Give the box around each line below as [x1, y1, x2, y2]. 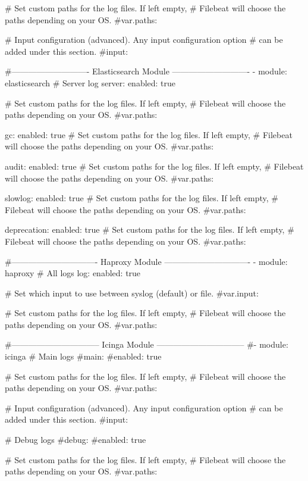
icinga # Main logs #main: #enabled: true [5, 350, 162, 363]
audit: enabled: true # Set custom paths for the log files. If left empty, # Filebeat [5, 160, 304, 172]
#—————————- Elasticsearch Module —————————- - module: [5, 65, 287, 77]
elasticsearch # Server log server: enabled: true [5, 76, 176, 89]
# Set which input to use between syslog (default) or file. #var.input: [5, 286, 259, 299]
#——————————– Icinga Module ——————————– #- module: [5, 338, 288, 351]
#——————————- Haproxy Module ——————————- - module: [5, 255, 288, 267]
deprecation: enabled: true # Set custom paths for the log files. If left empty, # [5, 223, 294, 236]
